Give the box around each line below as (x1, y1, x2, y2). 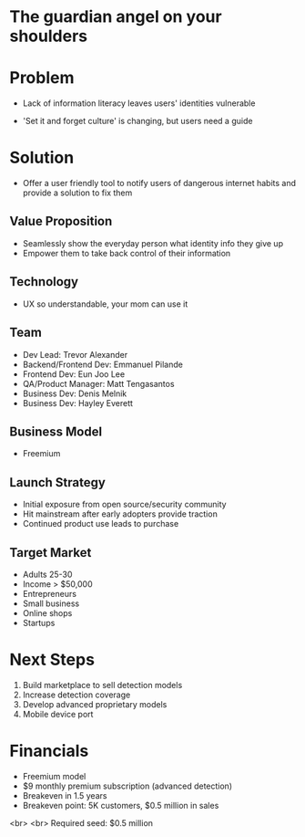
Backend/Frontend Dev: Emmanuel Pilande (22, 359, 184, 370)
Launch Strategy (9, 475, 107, 490)
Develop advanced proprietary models (22, 698, 168, 709)
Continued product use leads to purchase (22, 518, 179, 529)
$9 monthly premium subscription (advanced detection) (22, 780, 233, 791)
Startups (22, 617, 56, 628)
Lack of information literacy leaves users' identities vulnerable (22, 98, 256, 109)
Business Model (9, 424, 103, 439)
